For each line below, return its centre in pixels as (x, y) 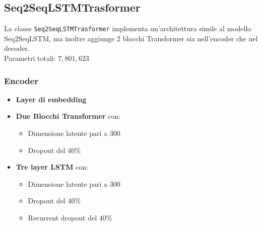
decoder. (17, 48)
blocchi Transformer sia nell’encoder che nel (190, 38)
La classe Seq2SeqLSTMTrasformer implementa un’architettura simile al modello (128, 28)
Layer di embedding (51, 99)
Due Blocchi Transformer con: (68, 116)
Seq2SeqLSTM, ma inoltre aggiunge (59, 38)
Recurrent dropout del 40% (70, 218)
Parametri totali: (30, 58)
